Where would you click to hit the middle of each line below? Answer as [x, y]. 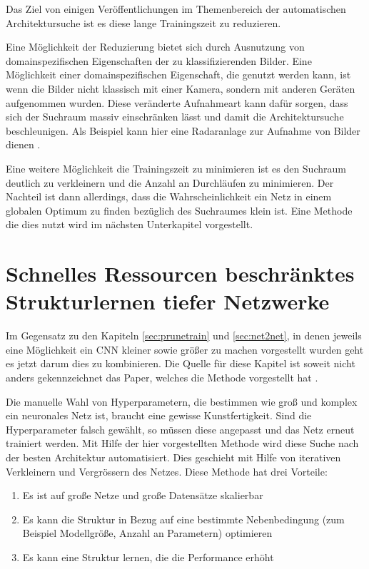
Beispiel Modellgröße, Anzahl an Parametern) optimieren [147, 533]
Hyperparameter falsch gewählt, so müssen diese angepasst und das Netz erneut [180, 429]
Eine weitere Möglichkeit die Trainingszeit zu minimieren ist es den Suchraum [176, 168]
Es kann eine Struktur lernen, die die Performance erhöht [148, 557]
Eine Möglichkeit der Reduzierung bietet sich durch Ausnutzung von [155, 47]
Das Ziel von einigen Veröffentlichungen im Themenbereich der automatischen [176, 9]
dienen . [23, 144]
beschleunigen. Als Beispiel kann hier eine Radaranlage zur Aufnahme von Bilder [183, 130]
